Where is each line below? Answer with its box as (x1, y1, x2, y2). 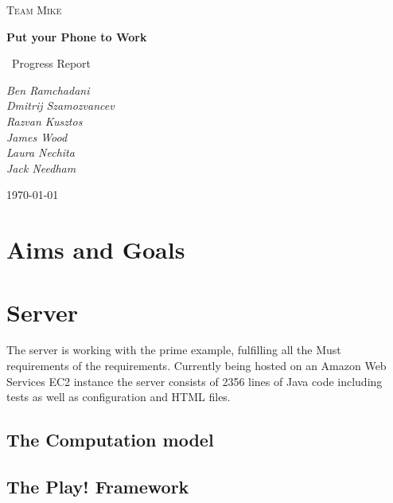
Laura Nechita (6, 144, 75, 161)
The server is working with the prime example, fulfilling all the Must (6, 341, 341, 358)
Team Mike (6, 2, 62, 18)
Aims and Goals (6, 233, 185, 266)
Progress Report (11, 55, 91, 72)
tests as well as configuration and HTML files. (6, 388, 231, 405)
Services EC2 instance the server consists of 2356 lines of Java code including (6, 372, 383, 389)
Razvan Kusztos (6, 112, 83, 129)
